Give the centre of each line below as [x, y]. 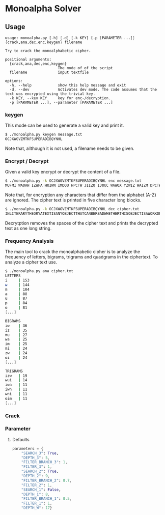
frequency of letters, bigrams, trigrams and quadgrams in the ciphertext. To [82, 257]
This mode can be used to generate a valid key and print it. [65, 125]
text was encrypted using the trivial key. [50, 94]
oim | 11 [16, 399]
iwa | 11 [16, 385]
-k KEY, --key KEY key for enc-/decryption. [60, 98]
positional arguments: [28, 59]
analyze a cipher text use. [31, 262]
